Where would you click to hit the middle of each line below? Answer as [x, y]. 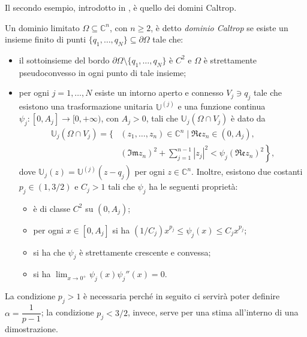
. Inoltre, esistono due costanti [247, 171]
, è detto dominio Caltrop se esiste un [219, 27]
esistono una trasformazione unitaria [86, 106]
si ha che [49, 252]
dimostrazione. [31, 329]
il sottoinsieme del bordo [64, 60]
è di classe [52, 208]
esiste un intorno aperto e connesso [159, 92]
